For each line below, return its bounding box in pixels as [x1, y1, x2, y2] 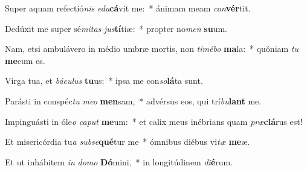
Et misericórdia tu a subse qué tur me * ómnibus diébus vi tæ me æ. [5, 135, 250, 148]
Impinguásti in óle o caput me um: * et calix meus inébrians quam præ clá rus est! [5, 115, 303, 127]
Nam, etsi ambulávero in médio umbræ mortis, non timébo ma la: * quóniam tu [5, 42, 299, 55]
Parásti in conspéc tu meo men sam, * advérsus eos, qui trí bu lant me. [5, 94, 262, 107]
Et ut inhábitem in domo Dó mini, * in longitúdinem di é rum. [5, 155, 233, 168]
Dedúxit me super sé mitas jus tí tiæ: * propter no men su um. [5, 22, 227, 34]
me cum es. [5, 54, 45, 66]
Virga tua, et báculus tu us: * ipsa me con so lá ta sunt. [5, 74, 203, 87]
